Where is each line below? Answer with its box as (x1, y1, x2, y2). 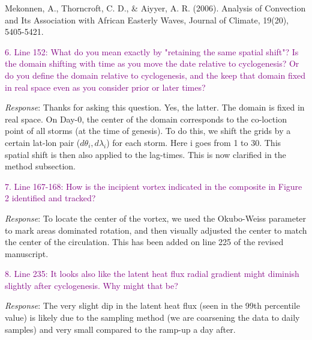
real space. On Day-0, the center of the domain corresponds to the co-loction (5, 112, 287, 125)
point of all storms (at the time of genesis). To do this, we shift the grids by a (5, 124, 291, 137)
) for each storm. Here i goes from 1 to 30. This (106, 136, 281, 148)
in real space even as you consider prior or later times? (5, 80, 206, 93)
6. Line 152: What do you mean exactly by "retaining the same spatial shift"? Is (5, 45, 299, 58)
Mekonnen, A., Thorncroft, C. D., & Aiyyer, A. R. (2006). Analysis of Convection (5, 2, 306, 14)
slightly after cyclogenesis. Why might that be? (5, 279, 178, 291)
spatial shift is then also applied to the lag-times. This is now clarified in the (5, 148, 286, 160)
